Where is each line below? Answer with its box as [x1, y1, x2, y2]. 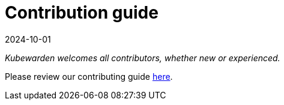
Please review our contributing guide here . [5, 71, 173, 82]
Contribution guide [5, 2, 159, 23]
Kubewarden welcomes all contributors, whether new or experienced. [5, 52, 280, 63]
